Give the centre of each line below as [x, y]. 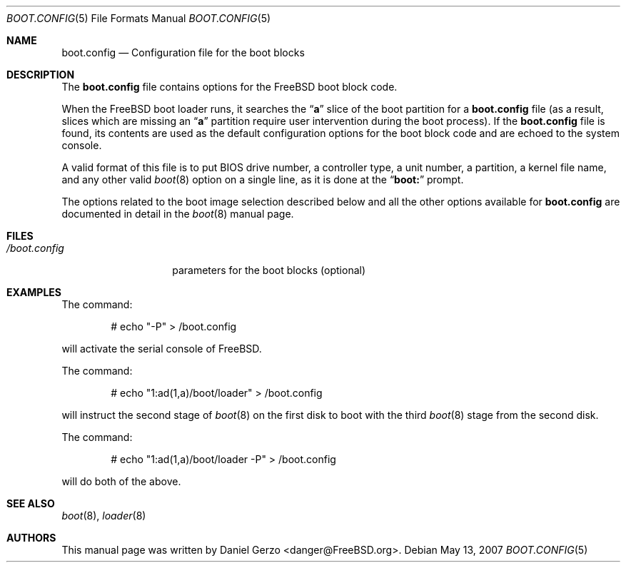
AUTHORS [31, 538]
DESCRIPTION [41, 75]
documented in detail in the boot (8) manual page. [178, 214]
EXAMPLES [34, 292]
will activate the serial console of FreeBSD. [162, 349]
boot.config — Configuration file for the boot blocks [183, 52]
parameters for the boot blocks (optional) [269, 270]
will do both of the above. [121, 481]
